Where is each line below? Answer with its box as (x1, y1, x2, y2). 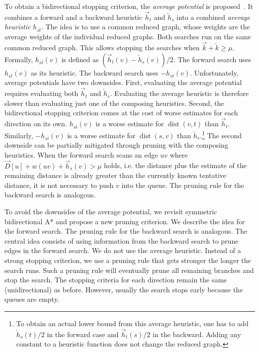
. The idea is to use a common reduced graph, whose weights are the (41, 21, 250, 32)
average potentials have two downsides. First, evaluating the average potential (4, 77, 242, 88)
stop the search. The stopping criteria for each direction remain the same (4, 274, 227, 285)
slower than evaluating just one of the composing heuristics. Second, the (4, 97, 224, 108)
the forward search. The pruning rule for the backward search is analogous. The (4, 226, 248, 236)
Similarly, (4, 130, 33, 140)
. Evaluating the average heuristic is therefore (110, 88, 249, 98)
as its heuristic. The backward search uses (30, 67, 159, 78)
